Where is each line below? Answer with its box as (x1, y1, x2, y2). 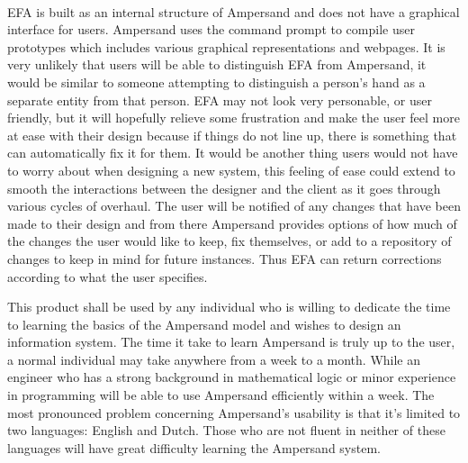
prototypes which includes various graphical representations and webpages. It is (7, 37, 445, 56)
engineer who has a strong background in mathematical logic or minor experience (7, 368, 456, 386)
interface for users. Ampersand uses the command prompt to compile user (7, 20, 415, 39)
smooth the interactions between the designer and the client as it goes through (7, 178, 441, 197)
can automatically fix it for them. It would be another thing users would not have (7, 143, 458, 162)
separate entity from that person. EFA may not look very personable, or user (7, 90, 432, 109)
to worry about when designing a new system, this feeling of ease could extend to (7, 160, 455, 179)
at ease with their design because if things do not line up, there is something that (7, 125, 457, 144)
